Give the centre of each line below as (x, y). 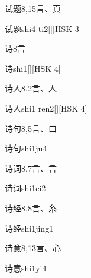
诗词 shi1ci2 (25, 188)
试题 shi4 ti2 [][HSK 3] (43, 28)
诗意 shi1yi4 (26, 268)
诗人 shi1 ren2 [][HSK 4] (46, 108)
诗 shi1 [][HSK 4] (33, 68)
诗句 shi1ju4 (26, 148)
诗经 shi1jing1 (29, 228)
